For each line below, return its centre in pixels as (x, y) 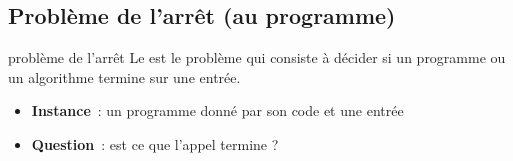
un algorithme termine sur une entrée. (124, 76)
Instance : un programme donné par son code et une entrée (217, 110)
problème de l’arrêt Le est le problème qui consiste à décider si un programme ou (257, 57)
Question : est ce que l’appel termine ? (155, 143)
